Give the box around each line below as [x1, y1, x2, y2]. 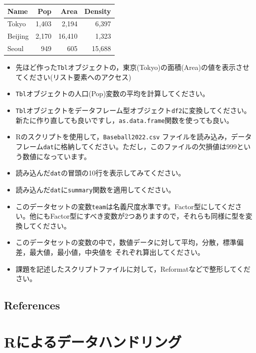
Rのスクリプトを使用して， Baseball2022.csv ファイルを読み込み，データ [15, 131, 252, 142]
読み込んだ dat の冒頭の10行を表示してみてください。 [15, 168, 185, 178]
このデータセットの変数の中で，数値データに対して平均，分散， [15, 237, 223, 247]
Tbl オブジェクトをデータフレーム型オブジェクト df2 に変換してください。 [15, 105, 251, 116]
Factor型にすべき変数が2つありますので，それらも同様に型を [50, 211, 246, 221]
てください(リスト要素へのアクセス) [15, 71, 131, 82]
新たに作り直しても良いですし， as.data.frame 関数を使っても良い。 [15, 115, 233, 125]
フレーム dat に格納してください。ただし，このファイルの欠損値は [15, 141, 227, 151]
